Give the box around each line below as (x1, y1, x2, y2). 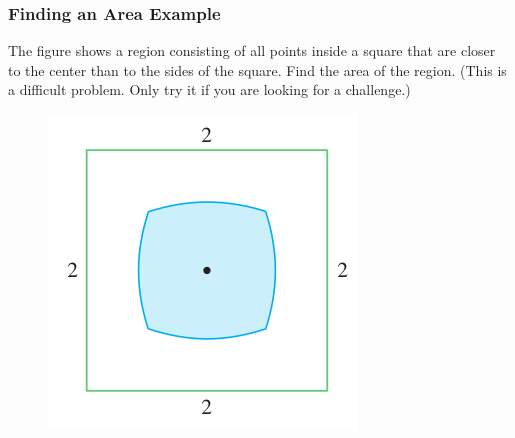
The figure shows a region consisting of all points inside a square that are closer (8, 40, 496, 61)
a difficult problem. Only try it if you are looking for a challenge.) (8, 79, 411, 100)
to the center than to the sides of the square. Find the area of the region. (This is (8, 59, 507, 80)
